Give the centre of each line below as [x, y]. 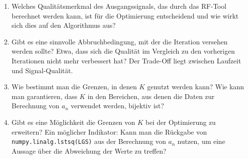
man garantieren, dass [44, 96]
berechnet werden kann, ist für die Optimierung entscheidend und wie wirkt [125, 15]
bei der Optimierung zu [181, 122]
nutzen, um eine [201, 141]
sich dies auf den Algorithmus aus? [63, 25]
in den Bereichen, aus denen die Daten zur [151, 96]
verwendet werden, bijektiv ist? [117, 106]
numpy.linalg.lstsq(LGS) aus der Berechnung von [89, 141]
